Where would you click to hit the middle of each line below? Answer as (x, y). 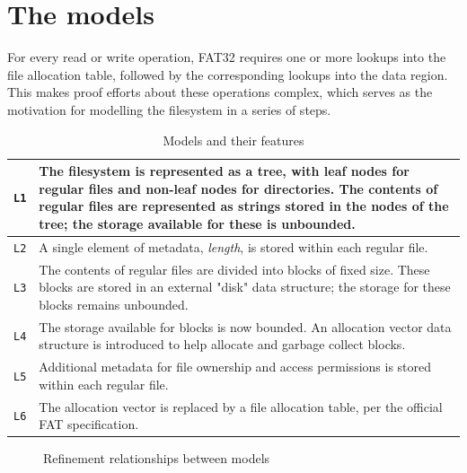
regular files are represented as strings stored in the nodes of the (244, 206)
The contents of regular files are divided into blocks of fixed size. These (234, 269)
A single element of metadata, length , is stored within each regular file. (233, 246)
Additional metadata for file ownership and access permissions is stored (235, 367)
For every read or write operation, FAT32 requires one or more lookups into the (227, 57)
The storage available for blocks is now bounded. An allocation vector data (245, 326)
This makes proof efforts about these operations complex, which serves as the (220, 92)
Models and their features (233, 140)
